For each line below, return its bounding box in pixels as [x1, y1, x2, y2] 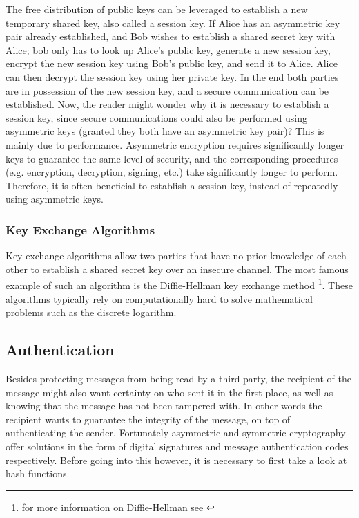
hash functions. [6, 466, 70, 481]
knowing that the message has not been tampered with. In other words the [6, 398, 322, 413]
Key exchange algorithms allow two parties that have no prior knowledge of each [6, 248, 347, 263]
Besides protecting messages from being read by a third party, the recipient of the [6, 371, 351, 385]
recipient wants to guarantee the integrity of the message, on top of [6, 411, 291, 426]
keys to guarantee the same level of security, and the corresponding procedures [6, 151, 338, 165]
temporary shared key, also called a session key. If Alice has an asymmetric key [6, 15, 340, 30]
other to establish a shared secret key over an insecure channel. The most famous [6, 261, 349, 276]
